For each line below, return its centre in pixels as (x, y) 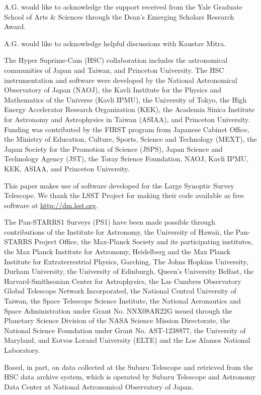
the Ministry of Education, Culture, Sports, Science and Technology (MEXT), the (130, 139)
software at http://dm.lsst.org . (51, 205)
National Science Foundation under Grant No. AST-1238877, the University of (125, 330)
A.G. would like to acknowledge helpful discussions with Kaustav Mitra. (115, 43)
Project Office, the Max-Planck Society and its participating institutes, (144, 241)
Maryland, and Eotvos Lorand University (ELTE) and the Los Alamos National (127, 340)
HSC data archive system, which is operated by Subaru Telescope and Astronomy (130, 377)
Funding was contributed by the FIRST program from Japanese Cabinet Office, (127, 129)
